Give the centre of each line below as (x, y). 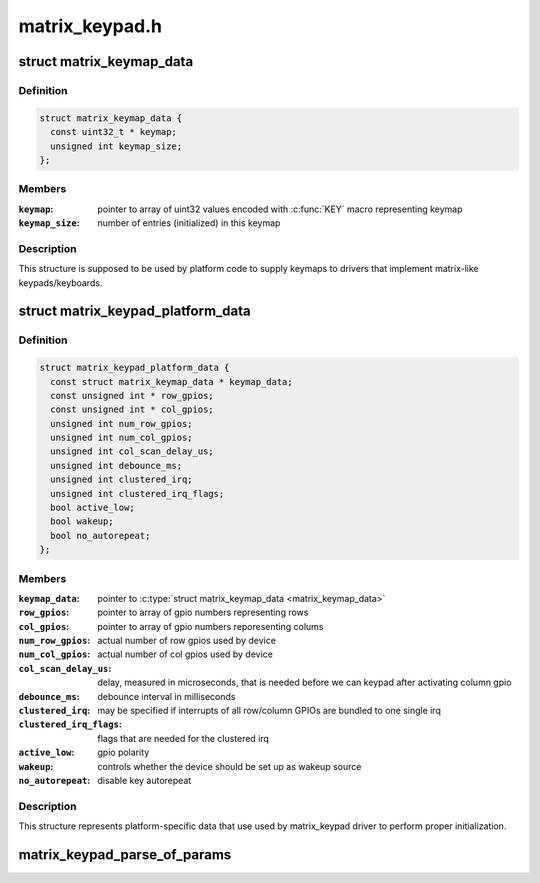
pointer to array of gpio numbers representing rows (203, 612)
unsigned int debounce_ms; (116, 465)
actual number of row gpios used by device (187, 641)
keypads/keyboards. (60, 282)
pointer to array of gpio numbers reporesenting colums (210, 626)
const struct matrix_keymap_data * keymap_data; (172, 381)
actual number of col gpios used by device (185, 654)
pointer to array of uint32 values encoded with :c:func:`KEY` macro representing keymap (280, 209)
